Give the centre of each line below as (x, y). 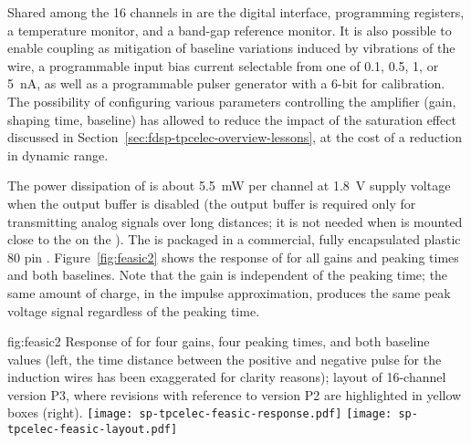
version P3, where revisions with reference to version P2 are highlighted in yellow (235, 394)
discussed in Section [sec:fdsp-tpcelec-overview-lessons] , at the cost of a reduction (235, 137)
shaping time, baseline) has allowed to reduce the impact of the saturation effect (232, 119)
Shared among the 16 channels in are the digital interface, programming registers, (236, 12)
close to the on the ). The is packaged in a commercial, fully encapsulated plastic (234, 239)
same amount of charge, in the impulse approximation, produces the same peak (229, 292)
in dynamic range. (58, 155)
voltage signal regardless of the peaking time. (134, 310)
